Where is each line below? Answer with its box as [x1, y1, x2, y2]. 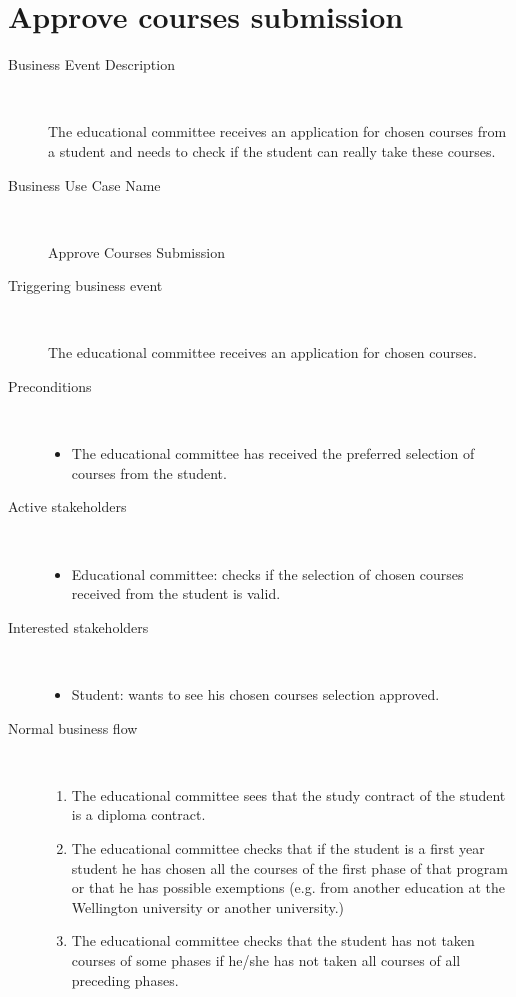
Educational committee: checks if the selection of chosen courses [71, 563, 464, 584]
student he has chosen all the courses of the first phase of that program [71, 857, 509, 878]
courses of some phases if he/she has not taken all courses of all [71, 949, 461, 970]
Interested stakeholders [8, 616, 149, 637]
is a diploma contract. [71, 804, 206, 825]
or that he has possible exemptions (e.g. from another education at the [71, 877, 506, 898]
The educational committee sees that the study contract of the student [71, 784, 506, 805]
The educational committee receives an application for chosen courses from [48, 121, 507, 142]
